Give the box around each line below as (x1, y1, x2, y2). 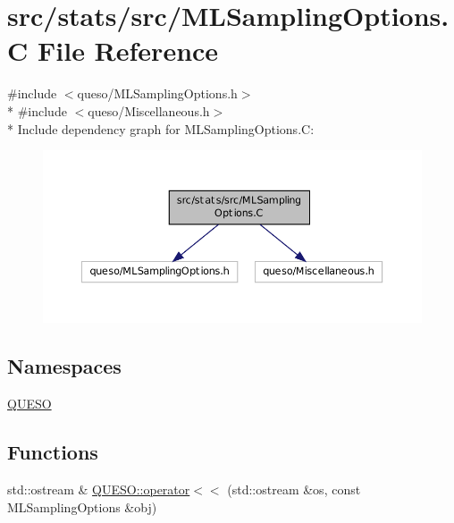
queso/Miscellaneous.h (88, 101, 210, 120)
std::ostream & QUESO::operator (7, 480, 190, 499)
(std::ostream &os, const (227, 480, 361, 499)
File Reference (37, 32, 219, 69)
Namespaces (7, 352, 122, 380)
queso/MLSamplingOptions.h (77, 84, 238, 103)
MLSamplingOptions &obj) (7, 497, 157, 516)
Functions (7, 438, 98, 466)
